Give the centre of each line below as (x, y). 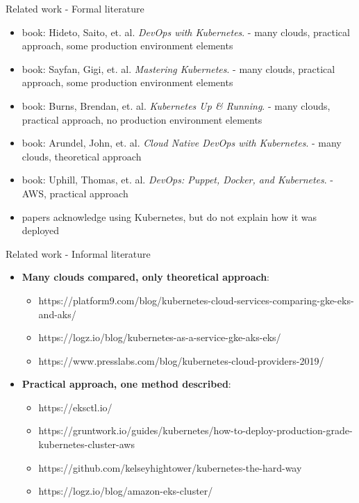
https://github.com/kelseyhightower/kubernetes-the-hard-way (170, 467)
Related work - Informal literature (78, 253)
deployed (41, 230)
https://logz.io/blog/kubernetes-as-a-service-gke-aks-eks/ (160, 337)
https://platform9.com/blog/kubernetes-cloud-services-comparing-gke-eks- (196, 300)
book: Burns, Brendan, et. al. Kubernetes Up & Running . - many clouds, (176, 105)
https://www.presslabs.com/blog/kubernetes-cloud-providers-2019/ (181, 360)
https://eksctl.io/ (75, 407)
